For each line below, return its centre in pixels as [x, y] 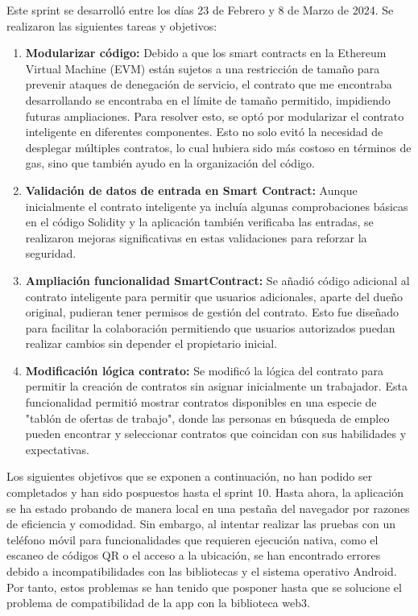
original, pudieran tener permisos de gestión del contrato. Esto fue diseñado [212, 312]
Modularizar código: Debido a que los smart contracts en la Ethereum [206, 53]
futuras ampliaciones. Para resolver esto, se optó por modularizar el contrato [215, 116]
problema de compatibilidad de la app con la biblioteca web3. [158, 603]
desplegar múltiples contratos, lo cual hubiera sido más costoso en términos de [218, 147]
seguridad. [51, 253]
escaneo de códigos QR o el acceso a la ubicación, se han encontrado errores [194, 555]
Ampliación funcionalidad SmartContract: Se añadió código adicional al [217, 280]
